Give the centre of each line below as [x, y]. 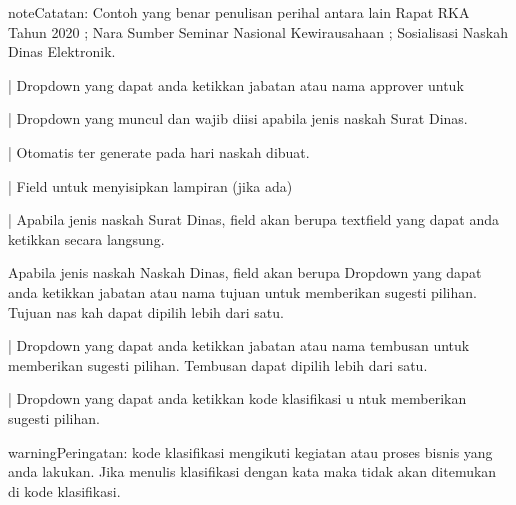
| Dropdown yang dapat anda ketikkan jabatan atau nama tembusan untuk [239, 345]
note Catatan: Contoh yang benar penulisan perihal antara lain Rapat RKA [239, 12]
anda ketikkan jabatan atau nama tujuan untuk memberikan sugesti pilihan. [242, 291]
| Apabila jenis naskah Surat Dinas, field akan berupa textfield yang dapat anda [253, 219]
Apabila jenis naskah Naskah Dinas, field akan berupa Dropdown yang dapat [245, 272]
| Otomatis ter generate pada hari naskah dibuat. [159, 151]
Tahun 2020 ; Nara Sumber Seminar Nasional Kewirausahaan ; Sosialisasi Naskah [258, 31]
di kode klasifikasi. [64, 490]
